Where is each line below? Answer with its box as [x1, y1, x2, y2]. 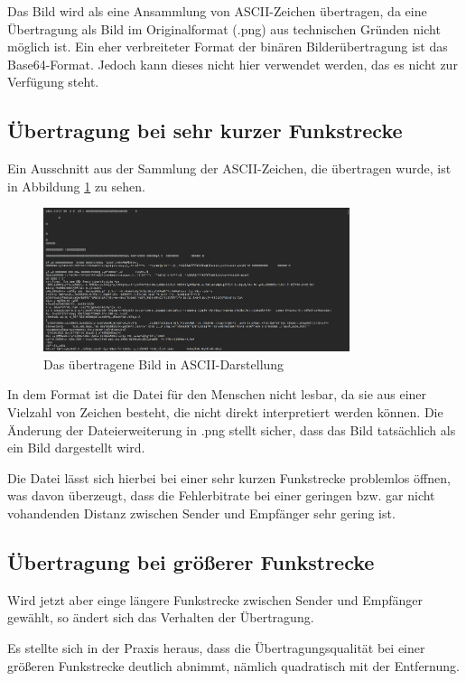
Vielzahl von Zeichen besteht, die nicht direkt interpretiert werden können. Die [7, 402, 443, 421]
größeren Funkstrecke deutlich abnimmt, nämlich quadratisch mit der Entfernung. [7, 656, 460, 675]
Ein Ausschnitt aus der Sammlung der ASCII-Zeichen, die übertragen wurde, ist [7, 159, 452, 178]
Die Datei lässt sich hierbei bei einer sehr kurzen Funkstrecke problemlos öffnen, [7, 468, 451, 487]
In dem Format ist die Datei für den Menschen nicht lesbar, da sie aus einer [7, 385, 427, 404]
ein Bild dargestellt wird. [7, 438, 145, 457]
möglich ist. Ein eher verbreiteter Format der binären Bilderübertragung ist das [7, 37, 448, 56]
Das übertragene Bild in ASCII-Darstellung [43, 354, 284, 373]
